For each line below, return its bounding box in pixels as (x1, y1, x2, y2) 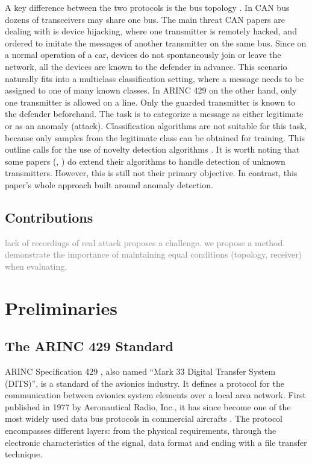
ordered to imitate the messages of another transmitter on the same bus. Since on (5, 36, 307, 49)
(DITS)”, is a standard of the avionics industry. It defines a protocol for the (5, 377, 284, 389)
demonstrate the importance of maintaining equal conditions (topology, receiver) (5, 248, 302, 261)
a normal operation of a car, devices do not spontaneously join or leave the (5, 48, 281, 61)
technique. (5, 448, 43, 460)
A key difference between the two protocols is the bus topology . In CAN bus (5, 1, 290, 13)
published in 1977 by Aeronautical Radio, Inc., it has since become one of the (5, 400, 291, 413)
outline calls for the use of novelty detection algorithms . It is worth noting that (5, 143, 300, 156)
